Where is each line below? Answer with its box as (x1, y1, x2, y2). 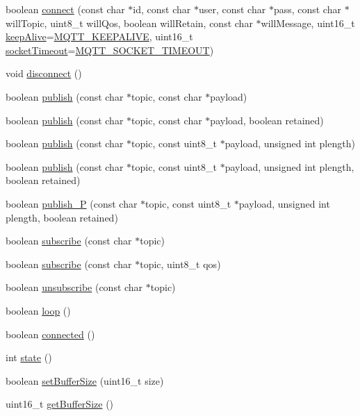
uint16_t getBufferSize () (6, 397, 114, 411)
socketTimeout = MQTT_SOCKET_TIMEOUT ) (6, 42, 214, 57)
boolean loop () (6, 303, 71, 317)
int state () (6, 350, 52, 365)
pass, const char (273, 2, 341, 16)
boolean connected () (6, 326, 95, 341)
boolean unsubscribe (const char (6, 280, 143, 294)
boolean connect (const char (6, 2, 125, 16)
